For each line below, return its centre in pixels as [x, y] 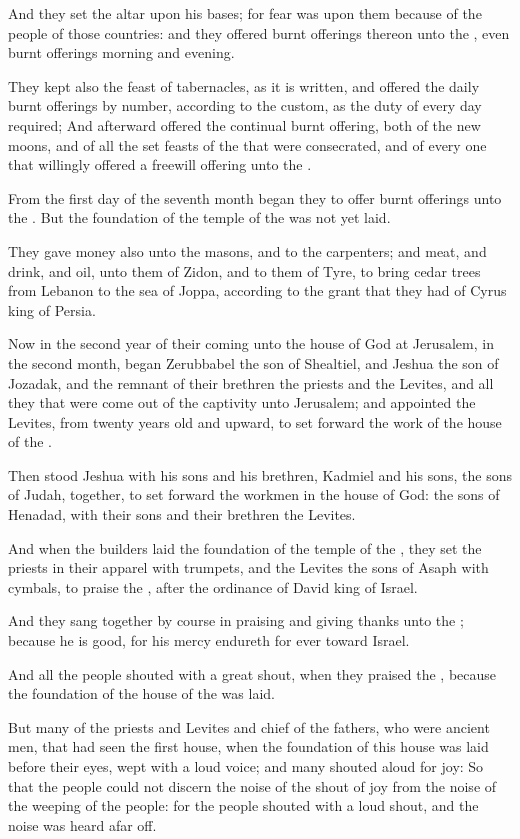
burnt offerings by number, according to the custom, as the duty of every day [245, 105]
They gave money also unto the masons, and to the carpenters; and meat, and [247, 250]
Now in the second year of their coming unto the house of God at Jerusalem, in [251, 343]
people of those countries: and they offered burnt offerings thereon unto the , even [259, 32]
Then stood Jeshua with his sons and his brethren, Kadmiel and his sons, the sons [260, 474]
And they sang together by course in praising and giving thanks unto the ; [236, 620]
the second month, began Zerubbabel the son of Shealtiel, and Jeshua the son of [253, 362]
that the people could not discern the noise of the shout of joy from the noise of [252, 785]
